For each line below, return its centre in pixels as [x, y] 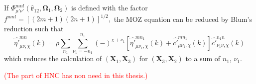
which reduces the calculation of [53, 58]
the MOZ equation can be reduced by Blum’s [183, 19]
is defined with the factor [110, 7]
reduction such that [34, 28]
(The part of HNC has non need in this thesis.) [76, 75]
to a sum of [203, 58]
